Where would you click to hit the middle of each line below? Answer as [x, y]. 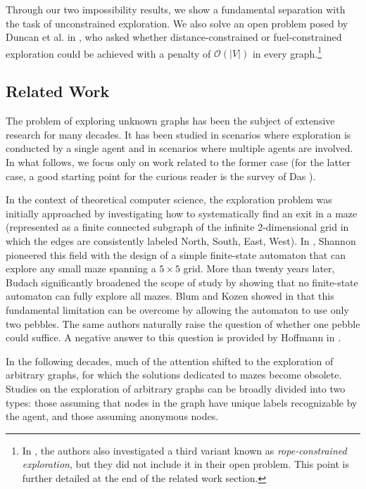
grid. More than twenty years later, [259, 268]
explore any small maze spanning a [81, 268]
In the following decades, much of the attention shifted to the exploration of [170, 361]
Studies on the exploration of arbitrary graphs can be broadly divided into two [176, 388]
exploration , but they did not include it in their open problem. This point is [185, 464]
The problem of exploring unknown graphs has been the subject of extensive [170, 121]
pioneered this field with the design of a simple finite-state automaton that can [176, 254]
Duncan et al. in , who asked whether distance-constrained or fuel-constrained [174, 37]
